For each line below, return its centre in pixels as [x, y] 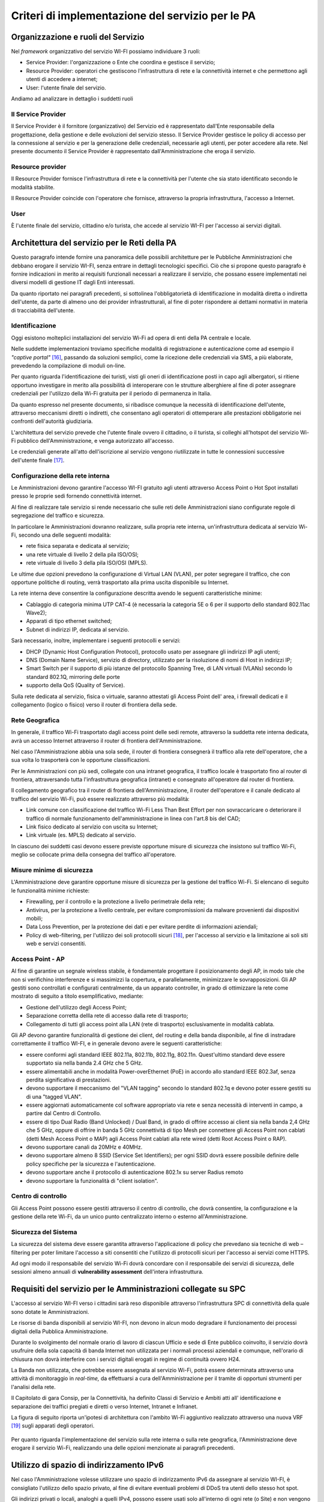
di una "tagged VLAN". [54, 1096]
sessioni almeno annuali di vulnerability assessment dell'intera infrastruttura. [107, 1272]
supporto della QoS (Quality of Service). [76, 686]
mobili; [34, 918]
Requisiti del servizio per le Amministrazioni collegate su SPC [128, 1289]
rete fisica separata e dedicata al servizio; [78, 546]
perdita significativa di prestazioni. [69, 1080]
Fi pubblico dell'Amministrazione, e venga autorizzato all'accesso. [93, 441]
